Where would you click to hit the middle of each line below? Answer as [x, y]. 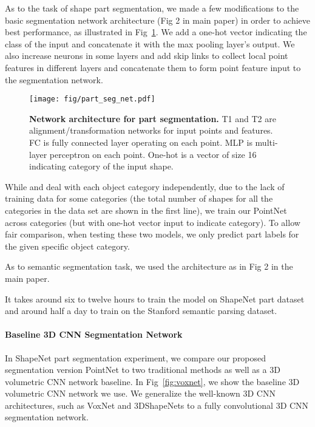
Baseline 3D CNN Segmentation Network [94, 334]
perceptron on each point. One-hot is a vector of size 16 [153, 154]
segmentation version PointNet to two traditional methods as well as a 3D [143, 370]
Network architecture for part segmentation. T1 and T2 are [153, 118]
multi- [266, 142]
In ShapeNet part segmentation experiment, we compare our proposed [136, 357]
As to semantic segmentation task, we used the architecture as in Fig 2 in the [149, 266]
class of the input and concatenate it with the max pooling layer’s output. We [150, 43]
